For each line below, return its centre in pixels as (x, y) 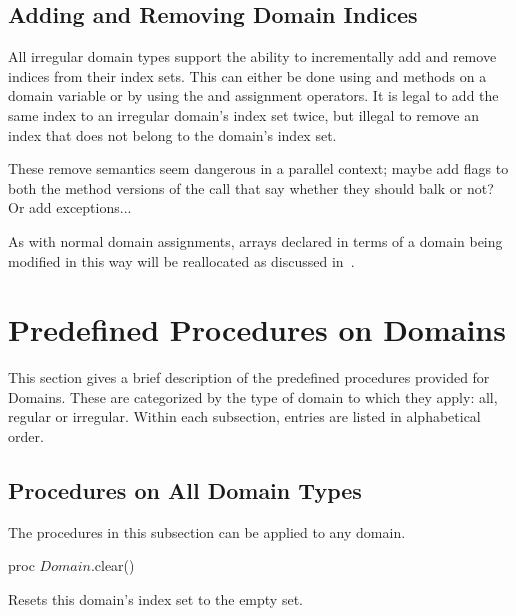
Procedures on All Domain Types (185, 490)
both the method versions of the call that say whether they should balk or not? (251, 187)
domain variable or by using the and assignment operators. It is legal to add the (253, 95)
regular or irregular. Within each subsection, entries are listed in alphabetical (244, 416)
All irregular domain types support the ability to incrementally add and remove (252, 56)
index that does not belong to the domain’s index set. (172, 134)
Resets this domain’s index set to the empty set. (155, 599)
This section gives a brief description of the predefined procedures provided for (249, 377)
